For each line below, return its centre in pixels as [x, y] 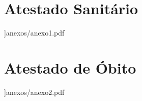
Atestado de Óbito [70, 67]
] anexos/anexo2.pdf [34, 92]
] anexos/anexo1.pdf [34, 33]
